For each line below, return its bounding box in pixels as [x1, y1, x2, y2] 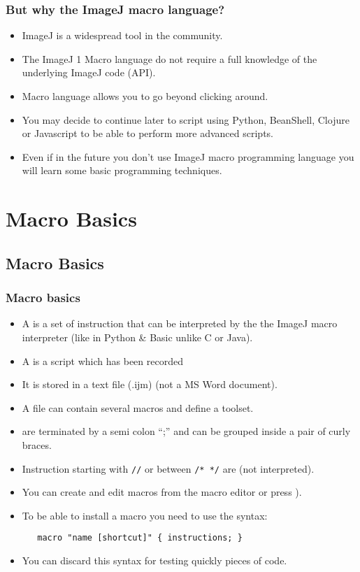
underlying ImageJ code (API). [22, 65, 156, 80]
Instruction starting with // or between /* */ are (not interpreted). [22, 461, 315, 476]
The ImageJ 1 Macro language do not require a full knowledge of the [22, 51, 317, 66]
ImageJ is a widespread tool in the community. [22, 28, 223, 43]
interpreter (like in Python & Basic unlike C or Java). [22, 329, 253, 344]
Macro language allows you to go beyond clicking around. [22, 89, 268, 103]
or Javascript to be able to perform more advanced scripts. [22, 126, 273, 141]
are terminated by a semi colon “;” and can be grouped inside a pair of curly [22, 424, 351, 438]
